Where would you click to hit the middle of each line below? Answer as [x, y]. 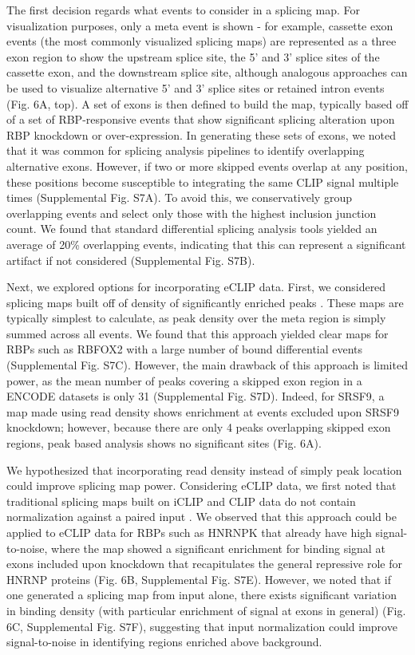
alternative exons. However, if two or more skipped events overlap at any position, [207, 166]
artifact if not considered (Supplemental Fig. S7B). [131, 260]
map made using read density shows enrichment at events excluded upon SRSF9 [203, 411]
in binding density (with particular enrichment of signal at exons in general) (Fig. [206, 610]
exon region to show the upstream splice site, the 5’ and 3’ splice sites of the [193, 56]
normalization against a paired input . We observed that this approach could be [202, 517]
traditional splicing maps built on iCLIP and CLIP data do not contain [181, 501]
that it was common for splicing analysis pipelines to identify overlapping [186, 150]
